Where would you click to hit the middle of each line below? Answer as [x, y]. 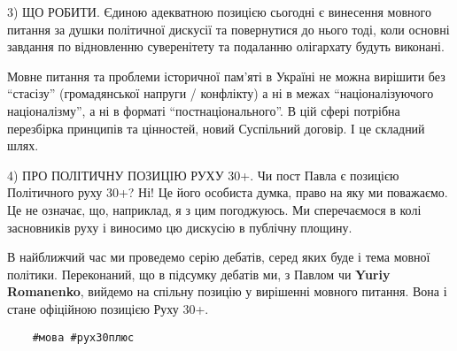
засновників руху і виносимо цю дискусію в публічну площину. [180, 227]
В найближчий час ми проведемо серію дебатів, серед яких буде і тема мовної [219, 257]
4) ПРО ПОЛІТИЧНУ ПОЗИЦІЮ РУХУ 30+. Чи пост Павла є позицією [203, 175]
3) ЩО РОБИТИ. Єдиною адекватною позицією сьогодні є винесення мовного [219, 11]
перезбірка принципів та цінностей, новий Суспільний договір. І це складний [216, 128]
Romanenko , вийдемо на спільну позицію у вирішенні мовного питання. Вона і [227, 291]
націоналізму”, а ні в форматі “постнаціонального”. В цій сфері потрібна [204, 110]
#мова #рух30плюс [83, 337]
